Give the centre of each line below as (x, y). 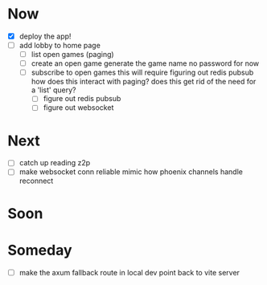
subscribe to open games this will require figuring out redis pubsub (142, 72)
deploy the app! (45, 36)
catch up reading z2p (55, 163)
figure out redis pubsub (82, 99)
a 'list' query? (54, 90)
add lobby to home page (60, 45)
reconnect (36, 181)
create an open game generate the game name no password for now (145, 63)
